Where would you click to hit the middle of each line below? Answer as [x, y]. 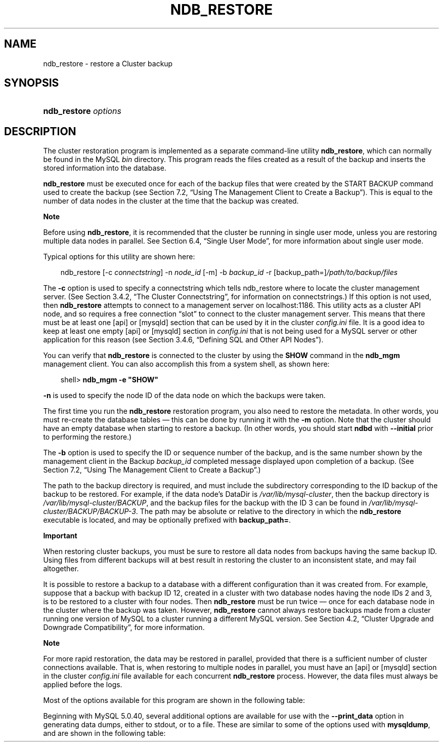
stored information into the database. [105, 168]
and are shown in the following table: [104, 733]
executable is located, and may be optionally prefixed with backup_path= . [167, 520]
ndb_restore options [82, 111]
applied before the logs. [83, 685]
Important [60, 536]
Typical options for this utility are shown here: [119, 257]
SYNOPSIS [32, 83]
